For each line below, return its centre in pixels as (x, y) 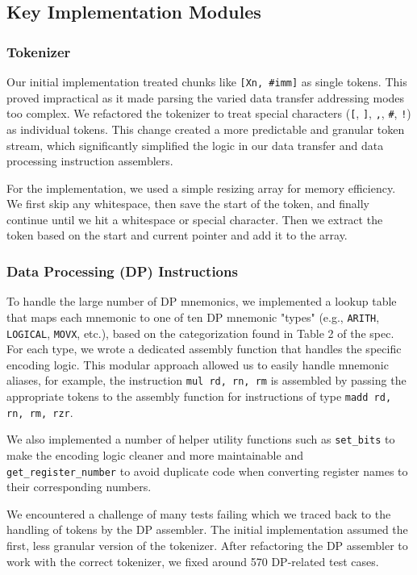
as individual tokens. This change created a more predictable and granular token (206, 129)
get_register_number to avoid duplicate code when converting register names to (207, 471)
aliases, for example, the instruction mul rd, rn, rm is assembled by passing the (206, 380)
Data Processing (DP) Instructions (122, 271)
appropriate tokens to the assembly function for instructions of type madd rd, (199, 396)
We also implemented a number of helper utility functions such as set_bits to (201, 439)
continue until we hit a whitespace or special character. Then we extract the (195, 219)
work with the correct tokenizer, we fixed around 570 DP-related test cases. (193, 561)
